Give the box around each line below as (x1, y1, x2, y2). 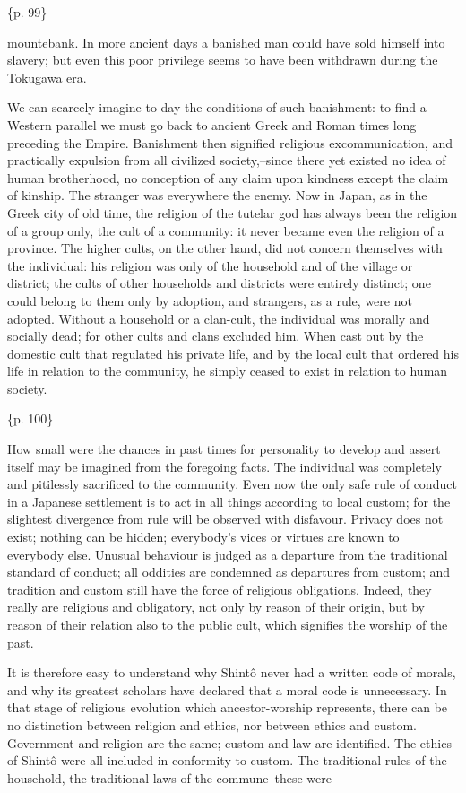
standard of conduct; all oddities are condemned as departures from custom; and (7, 562, 451, 581)
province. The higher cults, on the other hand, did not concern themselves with (7, 239, 443, 257)
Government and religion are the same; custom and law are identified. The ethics (7, 733, 452, 752)
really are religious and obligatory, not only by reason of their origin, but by (7, 597, 426, 616)
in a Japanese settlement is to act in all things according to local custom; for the (7, 492, 451, 510)
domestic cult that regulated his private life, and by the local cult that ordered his (7, 344, 460, 362)
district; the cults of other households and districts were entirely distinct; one (7, 274, 431, 292)
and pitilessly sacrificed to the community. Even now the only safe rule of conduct (7, 475, 457, 493)
